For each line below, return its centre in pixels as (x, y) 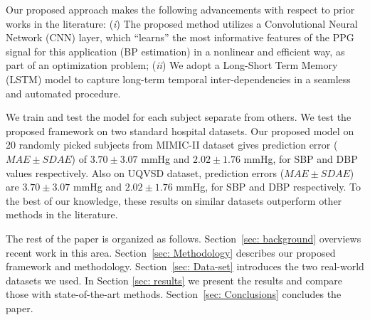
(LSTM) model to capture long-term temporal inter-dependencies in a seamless (178, 79)
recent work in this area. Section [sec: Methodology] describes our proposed (171, 252)
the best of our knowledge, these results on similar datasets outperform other (174, 200)
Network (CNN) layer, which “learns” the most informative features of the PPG (180, 37)
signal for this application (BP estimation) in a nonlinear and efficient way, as (175, 51)
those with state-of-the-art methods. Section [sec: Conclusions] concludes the (174, 294)
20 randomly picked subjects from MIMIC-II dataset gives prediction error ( (172, 145)
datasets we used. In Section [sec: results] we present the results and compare (174, 280)
